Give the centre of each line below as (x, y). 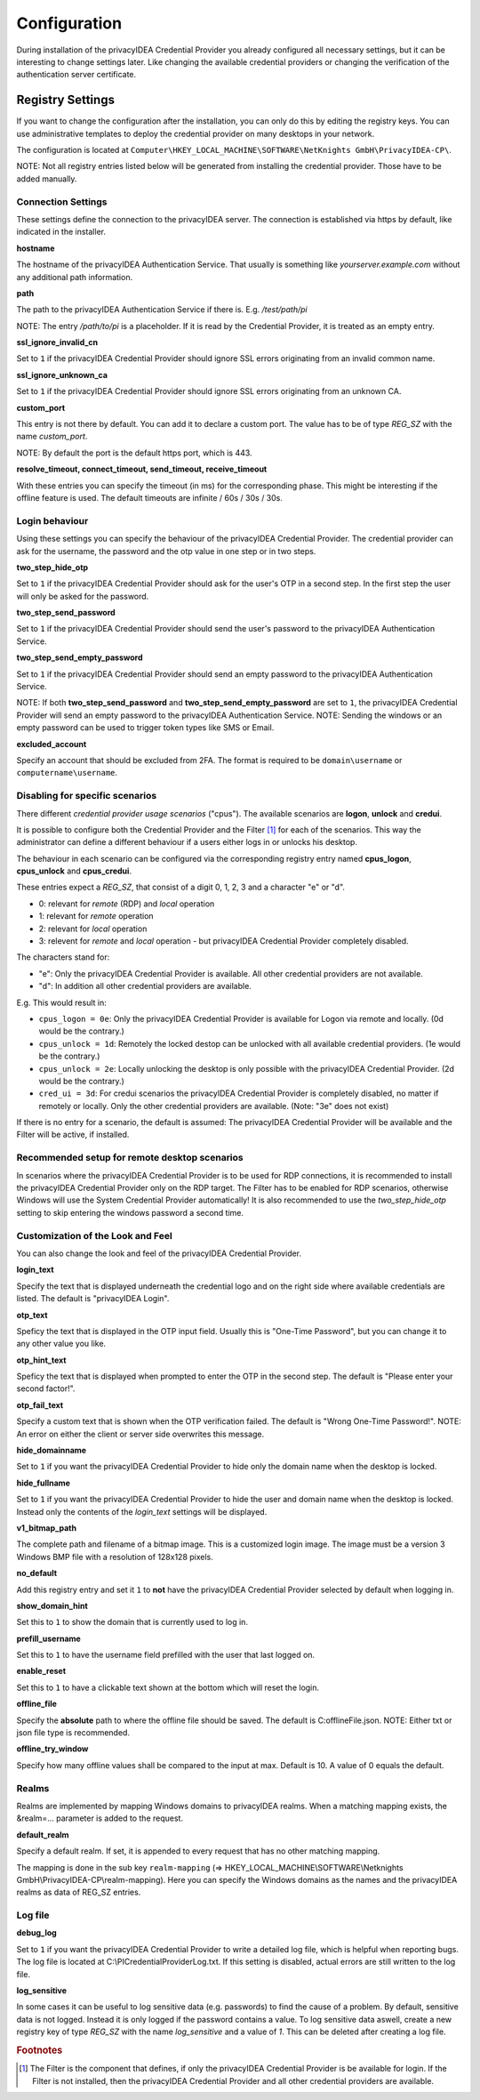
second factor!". (46, 1388)
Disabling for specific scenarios (87, 796)
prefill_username (49, 1638)
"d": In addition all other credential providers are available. (145, 986)
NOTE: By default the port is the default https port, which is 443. (134, 453)
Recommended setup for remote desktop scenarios (130, 1158)
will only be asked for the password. (83, 596)
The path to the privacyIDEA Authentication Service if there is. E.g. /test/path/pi (162, 310)
